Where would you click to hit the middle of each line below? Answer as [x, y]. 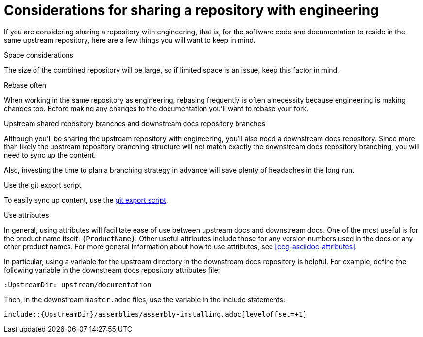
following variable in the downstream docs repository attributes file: [112, 270]
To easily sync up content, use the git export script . [86, 200]
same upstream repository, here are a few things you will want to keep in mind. [130, 40]
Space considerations [39, 55]
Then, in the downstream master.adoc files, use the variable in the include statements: [144, 299]
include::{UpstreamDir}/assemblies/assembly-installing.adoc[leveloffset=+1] [155, 314]
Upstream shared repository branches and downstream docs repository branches [135, 123]
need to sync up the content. [50, 155]
